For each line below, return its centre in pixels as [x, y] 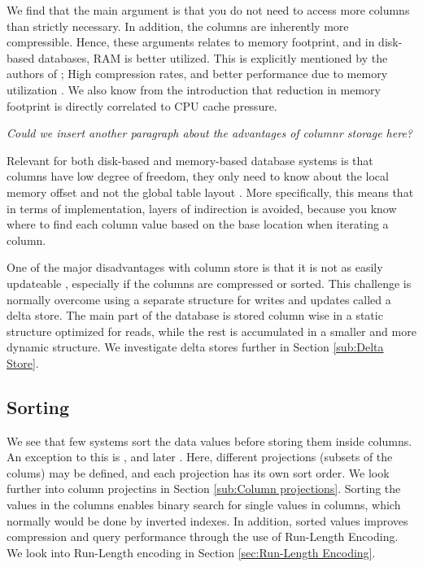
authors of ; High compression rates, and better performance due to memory [197, 74]
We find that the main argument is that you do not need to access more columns [208, 10]
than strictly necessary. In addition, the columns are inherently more [178, 26]
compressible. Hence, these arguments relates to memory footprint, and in [191, 42]
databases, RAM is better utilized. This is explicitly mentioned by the [213, 57]
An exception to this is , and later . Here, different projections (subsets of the [200, 457]
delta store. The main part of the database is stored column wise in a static [195, 315]
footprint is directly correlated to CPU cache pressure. [142, 105]
